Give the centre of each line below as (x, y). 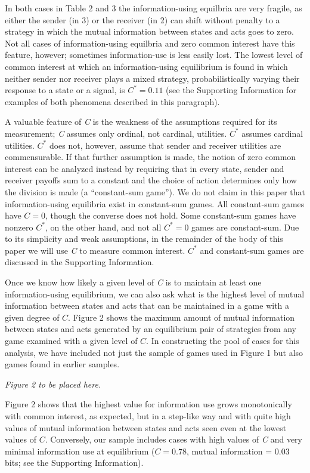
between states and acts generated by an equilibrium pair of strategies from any (151, 329)
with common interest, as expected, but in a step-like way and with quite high (148, 416)
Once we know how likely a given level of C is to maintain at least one (133, 282)
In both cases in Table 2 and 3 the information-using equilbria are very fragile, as (154, 8)
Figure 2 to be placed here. (53, 384)
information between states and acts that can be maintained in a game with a (147, 305)
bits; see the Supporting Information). (74, 463)
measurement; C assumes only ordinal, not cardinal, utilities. (116, 133)
